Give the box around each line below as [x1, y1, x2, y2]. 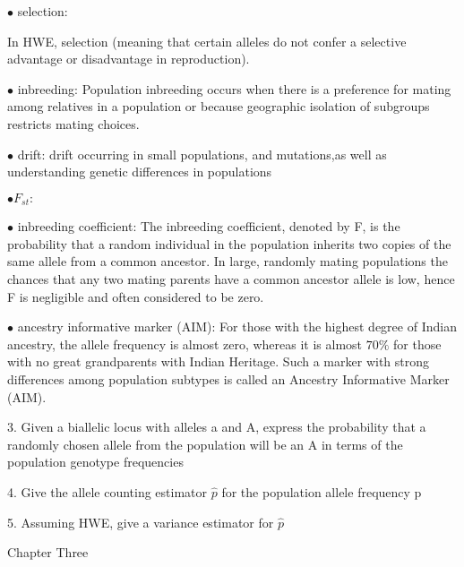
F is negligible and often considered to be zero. [7, 287, 264, 305]
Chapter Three [7, 543, 89, 562]
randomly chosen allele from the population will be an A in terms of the [7, 434, 403, 453]
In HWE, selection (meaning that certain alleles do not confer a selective [7, 31, 407, 50]
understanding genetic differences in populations [7, 162, 272, 181]
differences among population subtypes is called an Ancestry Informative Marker [7, 369, 450, 388]
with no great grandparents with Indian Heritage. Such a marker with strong [7, 352, 430, 371]
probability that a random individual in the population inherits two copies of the [7, 234, 451, 253]
